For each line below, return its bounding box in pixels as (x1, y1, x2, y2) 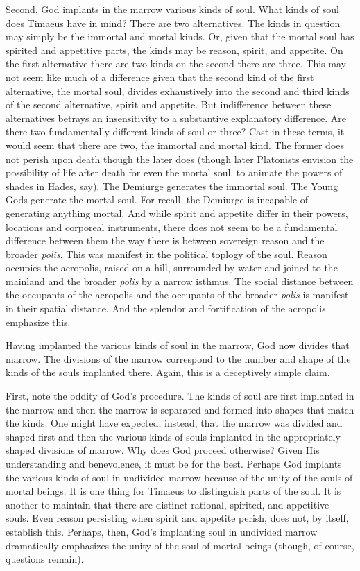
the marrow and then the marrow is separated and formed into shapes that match (6, 402, 354, 416)
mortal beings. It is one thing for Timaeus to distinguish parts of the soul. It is (6, 484, 341, 498)
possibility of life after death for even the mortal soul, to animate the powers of (6, 165, 343, 180)
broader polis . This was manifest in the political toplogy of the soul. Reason (6, 246, 327, 261)
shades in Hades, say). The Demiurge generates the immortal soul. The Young (6, 178, 338, 193)
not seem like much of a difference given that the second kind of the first (6, 69, 314, 84)
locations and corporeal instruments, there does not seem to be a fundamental (6, 219, 338, 234)
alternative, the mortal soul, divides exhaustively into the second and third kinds (6, 83, 350, 98)
